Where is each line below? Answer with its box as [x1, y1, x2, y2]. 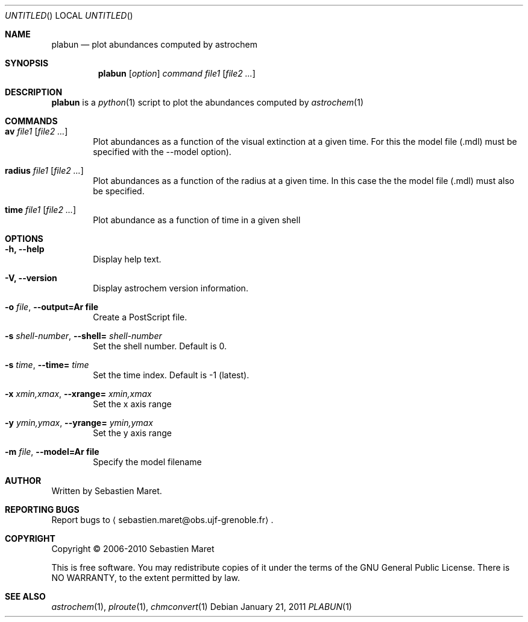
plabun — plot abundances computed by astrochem [51, 39, 257, 49]
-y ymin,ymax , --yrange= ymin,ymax [5, 417, 153, 428]
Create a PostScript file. [93, 312, 187, 322]
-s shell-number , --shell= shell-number [5, 331, 162, 341]
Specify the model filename [93, 457, 202, 467]
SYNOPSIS [5, 58, 49, 68]
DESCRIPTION [5, 87, 63, 97]
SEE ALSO [5, 591, 46, 601]
